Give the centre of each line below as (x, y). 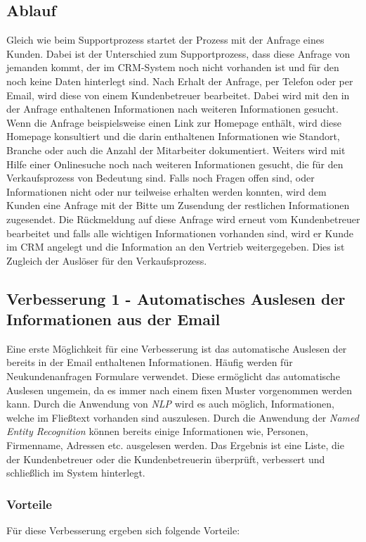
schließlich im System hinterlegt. (76, 473)
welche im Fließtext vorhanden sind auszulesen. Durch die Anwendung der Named (183, 417)
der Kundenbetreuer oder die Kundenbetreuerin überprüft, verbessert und (166, 459)
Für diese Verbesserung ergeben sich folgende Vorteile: (123, 530)
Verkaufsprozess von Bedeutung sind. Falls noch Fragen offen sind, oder (161, 178)
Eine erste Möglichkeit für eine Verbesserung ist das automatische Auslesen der (177, 348)
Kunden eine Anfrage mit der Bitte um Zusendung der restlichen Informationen (178, 205)
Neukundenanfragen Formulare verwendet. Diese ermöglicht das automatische (173, 376)
